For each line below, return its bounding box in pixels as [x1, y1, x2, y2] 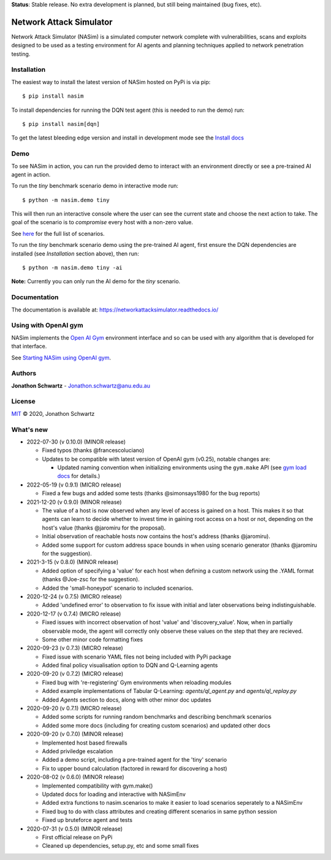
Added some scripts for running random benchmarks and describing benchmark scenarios [42, 713, 272, 721]
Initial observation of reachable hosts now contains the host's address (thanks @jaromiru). [42, 533, 271, 540]
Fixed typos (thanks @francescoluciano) [42, 447, 145, 454]
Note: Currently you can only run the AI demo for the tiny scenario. [11, 278, 181, 285]
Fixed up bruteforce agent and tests [42, 816, 133, 824]
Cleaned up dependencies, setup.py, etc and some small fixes [42, 842, 199, 850]
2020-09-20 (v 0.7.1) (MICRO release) [26, 705, 122, 712]
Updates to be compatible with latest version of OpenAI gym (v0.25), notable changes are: [42, 455, 271, 463]
